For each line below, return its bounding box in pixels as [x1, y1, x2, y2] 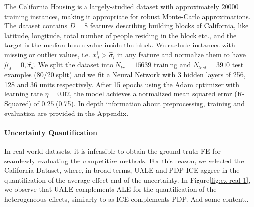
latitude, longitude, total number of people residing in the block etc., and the [4, 30, 237, 40]
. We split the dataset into [34, 59, 113, 69]
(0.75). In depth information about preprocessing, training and [56, 98, 245, 108]
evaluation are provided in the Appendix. [4, 108, 129, 118]
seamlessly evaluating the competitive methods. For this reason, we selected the [4, 155, 244, 165]
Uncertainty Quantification [4, 127, 97, 137]
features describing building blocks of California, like [90, 21, 249, 31]
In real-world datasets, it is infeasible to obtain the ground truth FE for [4, 145, 221, 156]
